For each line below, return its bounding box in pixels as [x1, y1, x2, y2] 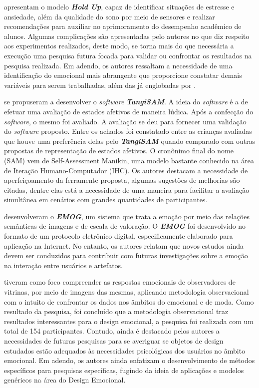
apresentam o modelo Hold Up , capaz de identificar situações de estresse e [4, 1, 235, 11]
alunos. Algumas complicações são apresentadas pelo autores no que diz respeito [4, 30, 250, 41]
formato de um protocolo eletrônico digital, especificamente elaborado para [4, 231, 233, 241]
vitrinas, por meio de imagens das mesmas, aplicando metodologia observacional [4, 287, 249, 297]
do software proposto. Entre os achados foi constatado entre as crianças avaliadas [4, 126, 252, 136]
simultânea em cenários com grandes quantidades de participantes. [4, 194, 208, 205]
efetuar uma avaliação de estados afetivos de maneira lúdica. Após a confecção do [4, 106, 254, 116]
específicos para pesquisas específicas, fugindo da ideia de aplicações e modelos [4, 365, 244, 375]
